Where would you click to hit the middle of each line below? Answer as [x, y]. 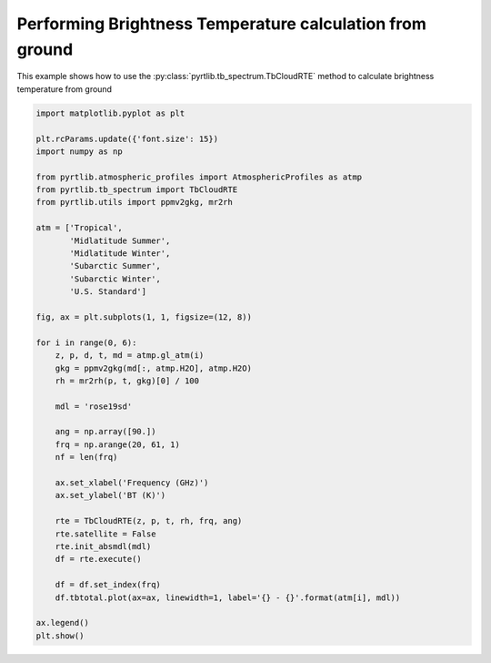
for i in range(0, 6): [86, 342]
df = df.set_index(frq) [108, 585]
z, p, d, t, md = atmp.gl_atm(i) [130, 356]
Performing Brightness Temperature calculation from [221, 24]
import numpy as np [79, 151]
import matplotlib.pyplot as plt [110, 113]
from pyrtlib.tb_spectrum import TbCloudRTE [137, 190]
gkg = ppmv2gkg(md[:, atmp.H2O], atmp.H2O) [153, 368]
